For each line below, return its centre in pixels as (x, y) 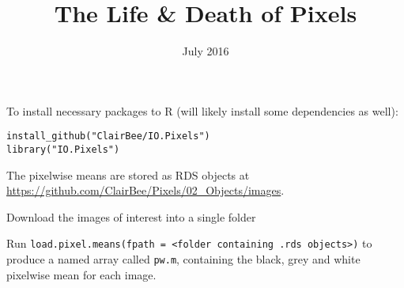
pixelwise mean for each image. (81, 274)
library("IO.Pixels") (63, 149)
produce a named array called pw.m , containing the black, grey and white (183, 259)
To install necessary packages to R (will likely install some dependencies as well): (202, 110)
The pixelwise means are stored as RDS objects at (128, 174)
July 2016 (206, 51)
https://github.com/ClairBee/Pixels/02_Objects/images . (145, 190)
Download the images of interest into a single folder (131, 216)
